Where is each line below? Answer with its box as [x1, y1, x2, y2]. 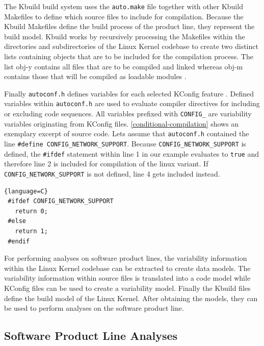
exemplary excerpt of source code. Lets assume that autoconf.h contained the [4, 128, 249, 139]
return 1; [15, 227, 48, 235]
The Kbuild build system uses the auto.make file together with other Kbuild [4, 1, 243, 11]
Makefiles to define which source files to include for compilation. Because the [4, 11, 244, 21]
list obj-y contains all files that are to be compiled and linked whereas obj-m [4, 61, 243, 71]
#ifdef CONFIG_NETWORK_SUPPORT [8, 197, 114, 205]
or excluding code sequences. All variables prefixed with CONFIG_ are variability [4, 108, 252, 119]
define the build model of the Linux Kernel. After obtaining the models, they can [4, 292, 258, 303]
